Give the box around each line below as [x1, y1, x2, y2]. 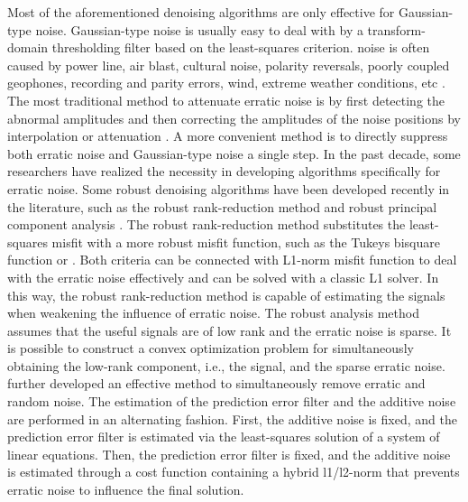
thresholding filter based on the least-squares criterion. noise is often [51, 38, 430, 57]
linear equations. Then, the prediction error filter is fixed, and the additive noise [7, 444, 451, 463]
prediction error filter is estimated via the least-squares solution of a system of [7, 427, 440, 446]
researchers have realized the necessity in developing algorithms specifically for [7, 162, 441, 181]
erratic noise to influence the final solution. [7, 480, 244, 499]
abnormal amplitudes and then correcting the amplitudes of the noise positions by [7, 108, 461, 127]
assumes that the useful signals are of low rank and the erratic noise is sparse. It [7, 321, 452, 339]
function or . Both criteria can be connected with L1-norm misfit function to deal [7, 250, 457, 269]
